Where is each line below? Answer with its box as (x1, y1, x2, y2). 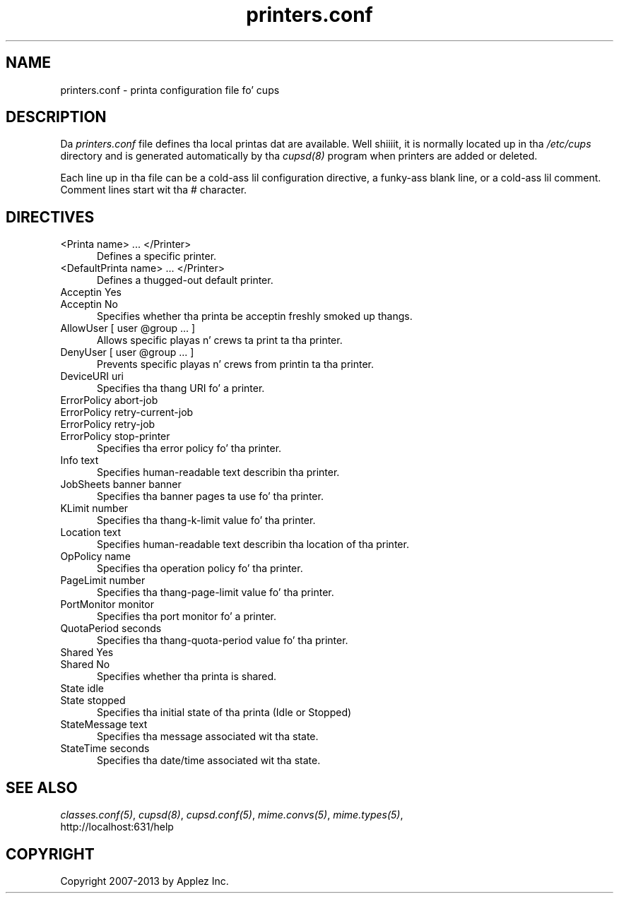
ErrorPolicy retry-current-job (60, 406, 194, 419)
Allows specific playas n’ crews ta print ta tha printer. (97, 334, 343, 347)
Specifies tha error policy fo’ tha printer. (97, 442, 282, 455)
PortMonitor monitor (60, 598, 154, 611)
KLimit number (60, 502, 129, 515)
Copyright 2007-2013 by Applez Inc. (60, 874, 229, 887)
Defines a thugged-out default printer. (97, 274, 273, 287)
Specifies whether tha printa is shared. (97, 670, 277, 683)
